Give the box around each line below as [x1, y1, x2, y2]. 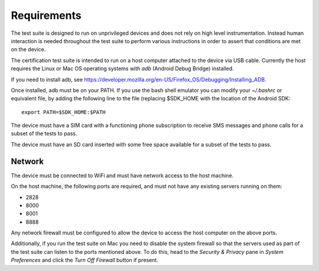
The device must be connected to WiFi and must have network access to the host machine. [11, 172, 234, 179]
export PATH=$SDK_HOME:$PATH [21, 109, 106, 115]
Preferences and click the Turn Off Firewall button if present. [11, 257, 159, 264]
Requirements [11, 9, 82, 22]
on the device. [11, 46, 46, 53]
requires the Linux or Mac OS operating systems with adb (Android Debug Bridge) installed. [11, 65, 235, 72]
